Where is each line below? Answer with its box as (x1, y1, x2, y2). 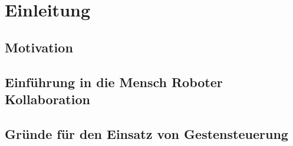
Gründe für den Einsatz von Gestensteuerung (5, 124, 288, 142)
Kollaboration (5, 89, 90, 108)
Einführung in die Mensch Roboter (5, 72, 223, 91)
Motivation (5, 38, 73, 56)
